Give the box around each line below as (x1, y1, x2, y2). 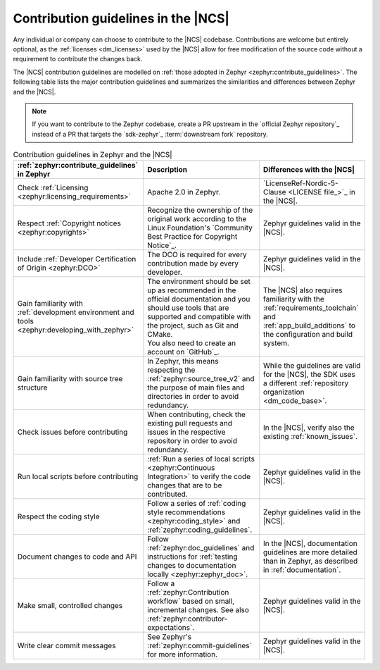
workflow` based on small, (147, 596, 235, 606)
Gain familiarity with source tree (17, 374, 123, 384)
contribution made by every (147, 259, 239, 268)
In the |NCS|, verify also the (262, 423, 355, 433)
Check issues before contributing (17, 427, 128, 437)
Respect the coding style (17, 511, 100, 521)
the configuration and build (262, 330, 353, 340)
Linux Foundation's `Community (147, 223, 253, 232)
